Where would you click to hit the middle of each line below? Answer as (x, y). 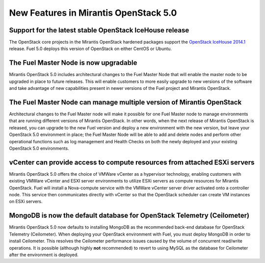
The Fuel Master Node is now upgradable (73, 63)
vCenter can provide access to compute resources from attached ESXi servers (132, 162)
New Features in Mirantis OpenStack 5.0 (93, 13)
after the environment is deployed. (44, 255)
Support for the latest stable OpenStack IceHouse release (99, 30)
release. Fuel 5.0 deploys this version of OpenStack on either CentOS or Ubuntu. (90, 49)
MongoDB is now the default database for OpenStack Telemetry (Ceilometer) (129, 216)
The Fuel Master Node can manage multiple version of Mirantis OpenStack (125, 102)
